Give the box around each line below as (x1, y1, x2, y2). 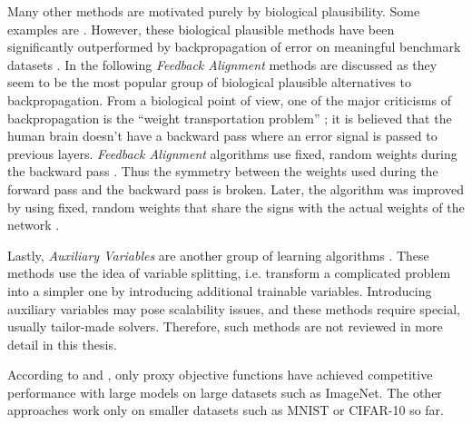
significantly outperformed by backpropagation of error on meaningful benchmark (7, 37, 461, 56)
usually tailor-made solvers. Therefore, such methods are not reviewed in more (7, 317, 443, 336)
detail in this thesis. (7, 334, 117, 353)
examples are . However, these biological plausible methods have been (7, 19, 395, 38)
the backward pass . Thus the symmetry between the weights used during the (7, 162, 438, 181)
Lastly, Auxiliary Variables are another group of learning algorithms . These (7, 245, 429, 264)
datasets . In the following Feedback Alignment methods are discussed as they (7, 54, 438, 74)
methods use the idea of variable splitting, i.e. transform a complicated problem (7, 263, 451, 282)
